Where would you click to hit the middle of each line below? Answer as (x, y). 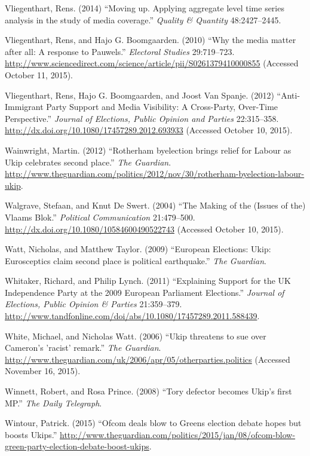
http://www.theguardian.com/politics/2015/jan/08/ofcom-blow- (178, 434)
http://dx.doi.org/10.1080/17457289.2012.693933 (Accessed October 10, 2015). (149, 130)
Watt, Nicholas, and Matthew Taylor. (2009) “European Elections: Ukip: (138, 249)
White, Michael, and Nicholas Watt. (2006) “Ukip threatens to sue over (136, 336)
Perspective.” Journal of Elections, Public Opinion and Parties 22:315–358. (142, 118)
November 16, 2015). (43, 371)
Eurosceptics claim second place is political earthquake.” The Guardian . (136, 260)
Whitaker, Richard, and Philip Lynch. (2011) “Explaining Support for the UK (148, 281)
